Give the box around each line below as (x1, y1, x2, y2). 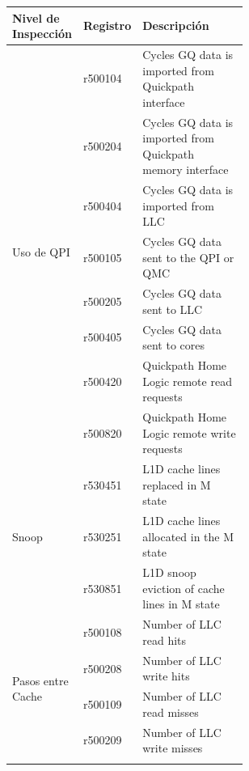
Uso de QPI (12, 243, 70, 260)
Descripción (142, 17, 209, 34)
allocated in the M (142, 527, 234, 544)
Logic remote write (142, 424, 236, 441)
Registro (82, 17, 132, 34)
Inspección (12, 25, 72, 42)
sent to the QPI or (142, 248, 234, 265)
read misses (142, 703, 199, 720)
